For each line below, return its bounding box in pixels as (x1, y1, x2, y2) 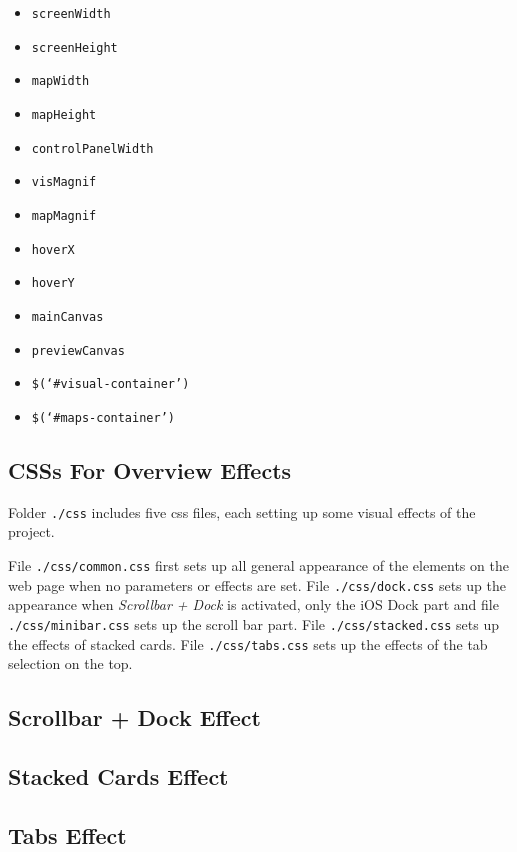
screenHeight (31, 40, 118, 55)
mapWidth (31, 74, 90, 89)
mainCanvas (31, 309, 104, 324)
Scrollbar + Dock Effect (8, 702, 261, 733)
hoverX (31, 242, 75, 257)
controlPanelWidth (31, 141, 154, 156)
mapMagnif (31, 208, 97, 223)
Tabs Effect (8, 819, 127, 850)
